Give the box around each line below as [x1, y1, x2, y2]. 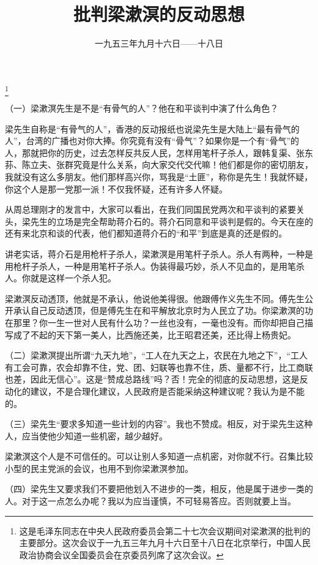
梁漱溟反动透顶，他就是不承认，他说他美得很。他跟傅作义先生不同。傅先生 [5, 292, 305, 305]
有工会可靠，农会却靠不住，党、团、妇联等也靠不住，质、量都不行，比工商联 [5, 360, 313, 373]
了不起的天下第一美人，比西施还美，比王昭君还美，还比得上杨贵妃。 [21, 328, 296, 341]
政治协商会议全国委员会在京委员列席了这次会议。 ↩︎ [19, 548, 224, 561]
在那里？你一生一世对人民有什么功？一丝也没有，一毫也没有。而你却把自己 [5, 316, 305, 328]
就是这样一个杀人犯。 [30, 271, 116, 284]
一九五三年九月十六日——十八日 [95, 37, 223, 50]
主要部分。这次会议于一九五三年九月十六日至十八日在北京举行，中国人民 [19, 536, 311, 549]
